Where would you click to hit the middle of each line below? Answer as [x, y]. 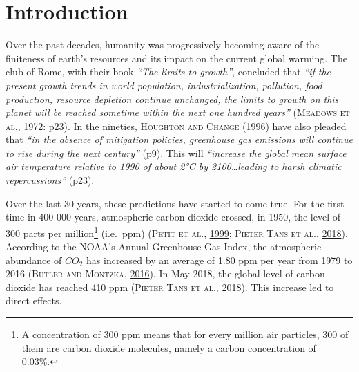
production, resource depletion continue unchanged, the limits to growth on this [172, 99]
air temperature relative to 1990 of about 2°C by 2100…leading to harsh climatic [174, 166]
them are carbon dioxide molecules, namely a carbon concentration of [169, 347]
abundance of [34, 260]
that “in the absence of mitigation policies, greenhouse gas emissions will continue [179, 139]
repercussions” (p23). [50, 180]
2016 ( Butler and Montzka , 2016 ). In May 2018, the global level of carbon [165, 273]
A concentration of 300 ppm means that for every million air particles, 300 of [185, 334]
